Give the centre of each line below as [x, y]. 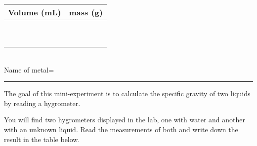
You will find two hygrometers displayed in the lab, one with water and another [125, 120]
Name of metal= [29, 69]
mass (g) [86, 12]
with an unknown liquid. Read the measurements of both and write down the [121, 129]
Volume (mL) [35, 12]
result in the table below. [42, 139]
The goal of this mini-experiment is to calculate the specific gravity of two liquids [127, 93]
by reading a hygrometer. [42, 103]
